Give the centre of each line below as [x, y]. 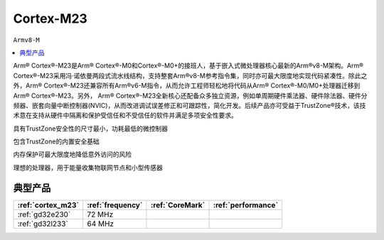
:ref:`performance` [246, 204]
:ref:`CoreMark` [178, 204]
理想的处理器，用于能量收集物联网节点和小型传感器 [88, 168]
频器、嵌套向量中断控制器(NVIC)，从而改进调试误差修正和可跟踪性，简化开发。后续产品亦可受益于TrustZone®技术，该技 [190, 105]
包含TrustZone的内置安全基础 [56, 141]
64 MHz [100, 224]
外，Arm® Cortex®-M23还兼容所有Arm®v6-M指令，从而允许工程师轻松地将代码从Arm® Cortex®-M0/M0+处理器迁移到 [187, 86]
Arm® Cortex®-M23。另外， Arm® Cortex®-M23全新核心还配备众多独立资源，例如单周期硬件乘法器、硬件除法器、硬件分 [190, 95]
